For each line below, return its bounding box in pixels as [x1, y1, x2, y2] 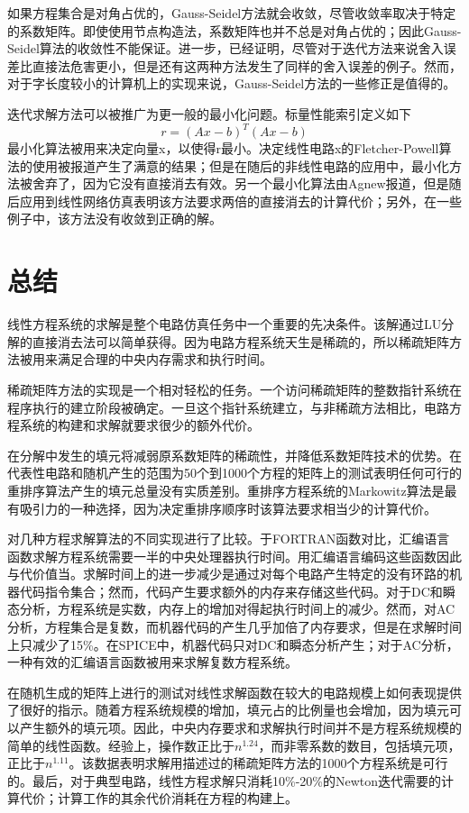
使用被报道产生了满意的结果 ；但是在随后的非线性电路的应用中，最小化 [32, 156, 449, 175]
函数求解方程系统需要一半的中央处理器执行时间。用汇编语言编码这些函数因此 [7, 546, 462, 565]
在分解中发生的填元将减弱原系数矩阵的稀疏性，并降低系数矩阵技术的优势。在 [7, 445, 462, 464]
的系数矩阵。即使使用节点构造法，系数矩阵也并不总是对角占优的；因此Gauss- [7, 21, 462, 40]
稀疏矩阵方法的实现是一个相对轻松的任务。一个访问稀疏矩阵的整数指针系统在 [7, 379, 462, 398]
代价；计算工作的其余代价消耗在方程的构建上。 [19, 789, 298, 808]
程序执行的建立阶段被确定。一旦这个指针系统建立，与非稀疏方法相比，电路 [7, 397, 449, 416]
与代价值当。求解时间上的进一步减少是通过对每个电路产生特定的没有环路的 [7, 564, 449, 583]
